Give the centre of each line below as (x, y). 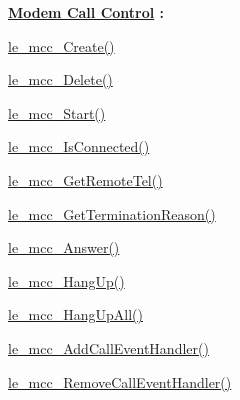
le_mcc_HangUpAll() (75, 314)
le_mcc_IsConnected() (79, 146)
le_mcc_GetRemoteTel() (85, 179)
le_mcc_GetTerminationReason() (112, 213)
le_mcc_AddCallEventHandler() (108, 347)
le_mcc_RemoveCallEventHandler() (120, 381)
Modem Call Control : (86, 12)
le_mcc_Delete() (60, 79)
